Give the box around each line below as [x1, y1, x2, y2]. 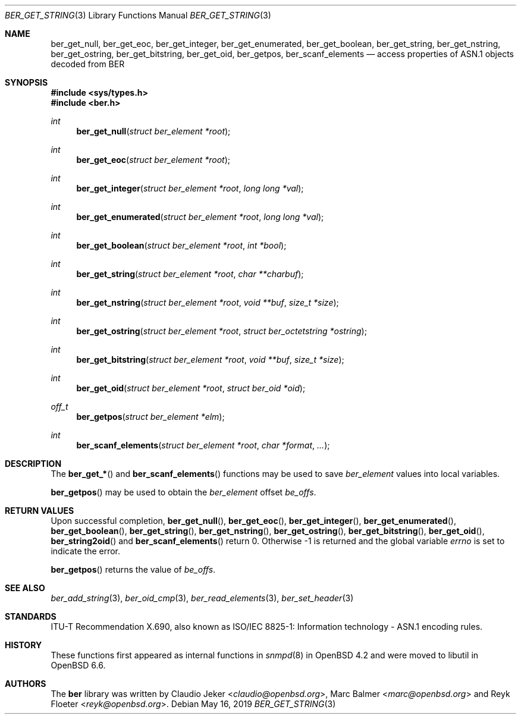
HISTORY [5, 640, 42, 650]
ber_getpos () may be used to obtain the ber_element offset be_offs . [51, 487, 316, 497]
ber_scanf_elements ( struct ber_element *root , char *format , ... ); [76, 440, 330, 450]
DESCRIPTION [5, 459, 62, 469]
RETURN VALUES [5, 506, 74, 516]
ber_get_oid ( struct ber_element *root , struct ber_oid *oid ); [76, 383, 306, 393]
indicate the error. [51, 546, 121, 556]
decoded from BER [51, 59, 125, 69]
